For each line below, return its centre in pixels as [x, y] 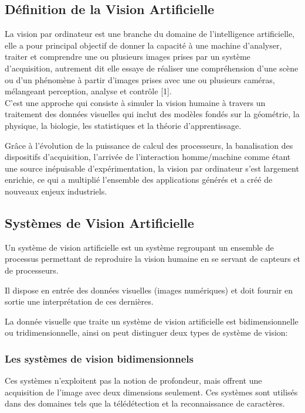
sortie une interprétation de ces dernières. [79, 301]
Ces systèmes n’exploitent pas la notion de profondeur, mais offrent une [133, 380]
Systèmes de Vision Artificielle [99, 222]
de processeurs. [32, 270]
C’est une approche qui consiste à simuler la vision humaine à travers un [135, 102]
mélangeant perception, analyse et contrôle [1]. [88, 91]
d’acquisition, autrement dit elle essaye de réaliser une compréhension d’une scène [152, 68]
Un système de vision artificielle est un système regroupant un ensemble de [139, 247]
